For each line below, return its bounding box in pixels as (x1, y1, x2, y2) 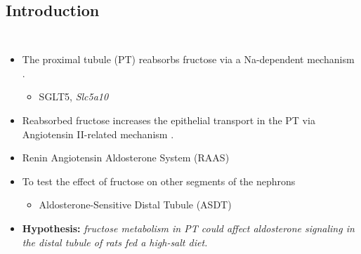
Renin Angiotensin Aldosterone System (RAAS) (22, 150, 230, 165)
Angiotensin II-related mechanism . (22, 126, 174, 141)
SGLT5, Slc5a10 (39, 89, 109, 104)
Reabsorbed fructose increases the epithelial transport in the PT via (22, 112, 315, 127)
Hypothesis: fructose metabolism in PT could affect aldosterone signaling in (22, 220, 355, 235)
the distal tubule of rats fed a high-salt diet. (22, 234, 208, 249)
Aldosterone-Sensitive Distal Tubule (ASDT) (39, 197, 232, 212)
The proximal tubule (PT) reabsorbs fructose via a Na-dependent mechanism (22, 52, 355, 67)
